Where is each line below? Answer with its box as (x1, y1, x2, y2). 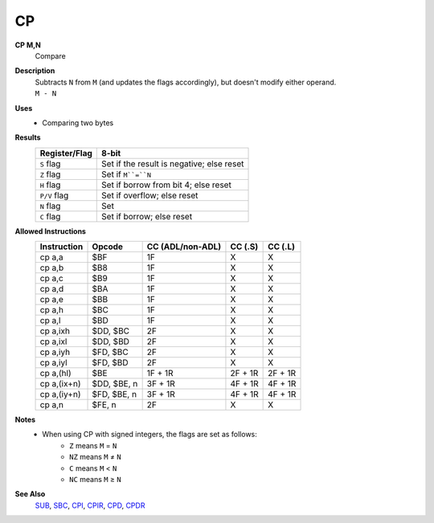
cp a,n (39, 399, 64, 411)
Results (14, 133, 41, 142)
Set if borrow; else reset (101, 210, 193, 222)
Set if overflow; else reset (101, 190, 199, 201)
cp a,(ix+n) (39, 378, 81, 390)
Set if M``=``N (101, 169, 152, 180)
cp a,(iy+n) (39, 389, 81, 400)
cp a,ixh (39, 325, 70, 337)
